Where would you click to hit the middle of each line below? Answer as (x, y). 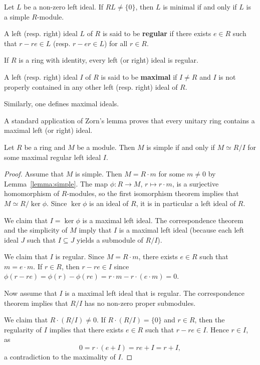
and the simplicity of (36, 230)
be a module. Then (106, 147)
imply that (95, 230)
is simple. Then (99, 174)
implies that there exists (86, 329)
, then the (210, 320)
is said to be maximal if (139, 76)
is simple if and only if (181, 147)
